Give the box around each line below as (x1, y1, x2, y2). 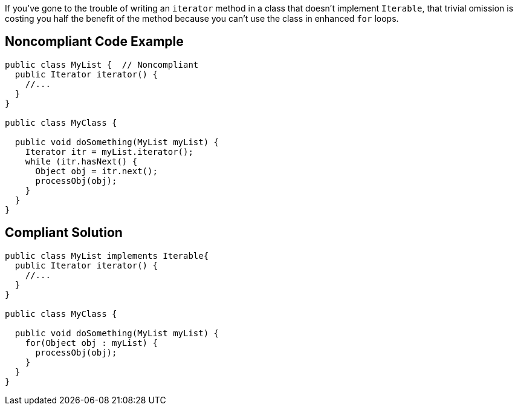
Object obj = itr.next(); (35, 166, 158, 176)
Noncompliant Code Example (5, 34, 184, 50)
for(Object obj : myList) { (25, 337, 158, 348)
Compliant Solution (5, 225, 123, 241)
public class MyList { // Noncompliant (5, 59, 199, 70)
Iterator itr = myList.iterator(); (25, 146, 193, 157)
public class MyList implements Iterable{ (5, 250, 209, 261)
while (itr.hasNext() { (25, 156, 138, 166)
